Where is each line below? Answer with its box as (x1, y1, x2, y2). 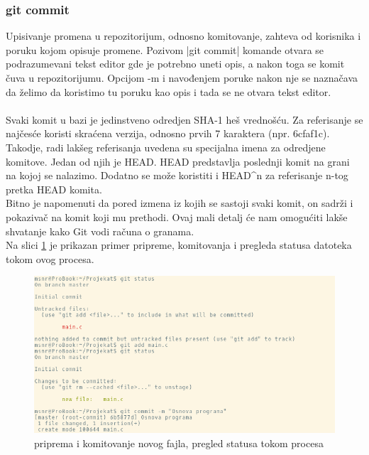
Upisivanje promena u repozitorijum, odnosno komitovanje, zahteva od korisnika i (6, 28, 361, 43)
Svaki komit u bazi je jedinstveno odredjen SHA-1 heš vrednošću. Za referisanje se (6, 112, 363, 127)
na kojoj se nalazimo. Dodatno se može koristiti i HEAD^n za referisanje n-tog (6, 168, 348, 183)
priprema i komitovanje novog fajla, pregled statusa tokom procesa (34, 435, 324, 450)
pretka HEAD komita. (6, 181, 102, 196)
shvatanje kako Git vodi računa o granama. (6, 223, 194, 238)
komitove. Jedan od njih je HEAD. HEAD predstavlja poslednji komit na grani (6, 154, 350, 168)
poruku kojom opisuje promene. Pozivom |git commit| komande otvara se (6, 42, 324, 57)
